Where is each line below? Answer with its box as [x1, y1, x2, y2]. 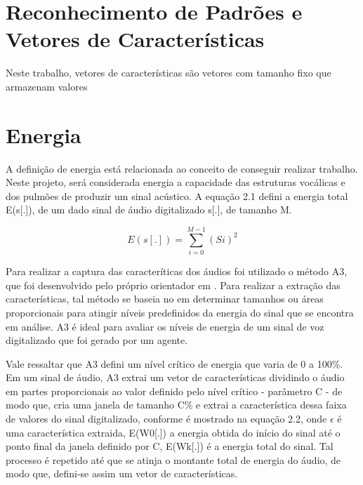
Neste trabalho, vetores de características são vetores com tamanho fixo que [6, 65, 331, 80]
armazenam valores [6, 79, 88, 93]
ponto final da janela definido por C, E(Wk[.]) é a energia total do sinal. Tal [6, 439, 334, 453]
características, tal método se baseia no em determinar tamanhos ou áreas [6, 291, 324, 306]
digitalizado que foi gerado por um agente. [6, 333, 188, 347]
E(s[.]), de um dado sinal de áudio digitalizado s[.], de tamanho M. [6, 202, 292, 217]
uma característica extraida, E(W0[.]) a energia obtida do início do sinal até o [6, 425, 341, 439]
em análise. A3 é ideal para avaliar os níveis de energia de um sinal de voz [6, 319, 324, 333]
